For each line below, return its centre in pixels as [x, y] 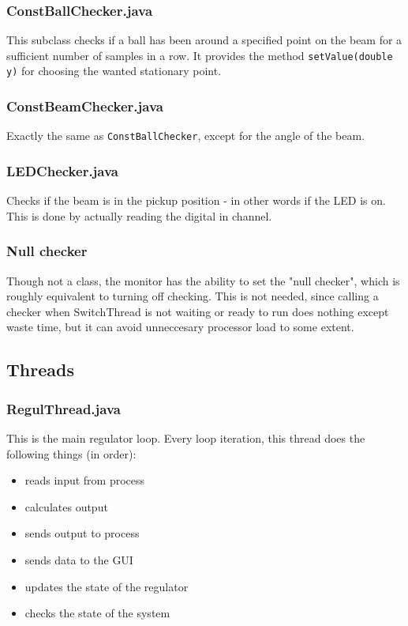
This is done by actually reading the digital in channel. [139, 215]
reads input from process [85, 480]
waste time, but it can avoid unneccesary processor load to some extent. [180, 327]
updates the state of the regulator [107, 586]
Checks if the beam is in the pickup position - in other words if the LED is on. [196, 200]
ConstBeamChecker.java [85, 106]
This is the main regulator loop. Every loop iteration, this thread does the [186, 438]
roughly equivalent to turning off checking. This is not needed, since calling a [193, 296]
